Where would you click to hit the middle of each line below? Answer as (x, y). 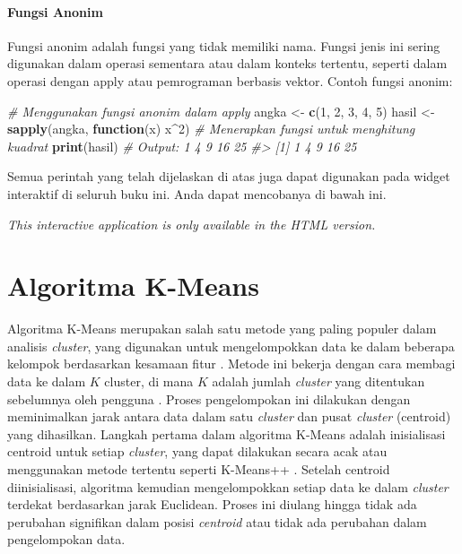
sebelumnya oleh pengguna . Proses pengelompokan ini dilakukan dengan (209, 398)
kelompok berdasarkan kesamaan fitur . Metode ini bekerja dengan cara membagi (231, 364)
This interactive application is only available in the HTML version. (192, 224)
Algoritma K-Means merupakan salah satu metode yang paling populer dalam (222, 329)
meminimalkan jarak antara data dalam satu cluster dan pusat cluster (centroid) (229, 416)
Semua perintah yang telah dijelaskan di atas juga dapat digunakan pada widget (229, 176)
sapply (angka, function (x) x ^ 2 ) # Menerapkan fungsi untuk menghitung (211, 129)
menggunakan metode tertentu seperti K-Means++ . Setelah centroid (199, 469)
